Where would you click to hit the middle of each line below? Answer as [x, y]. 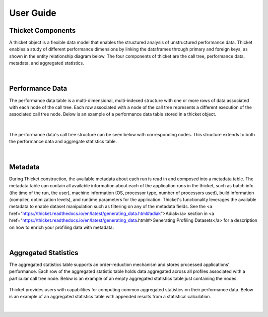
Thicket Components [42, 30]
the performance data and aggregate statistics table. [63, 142]
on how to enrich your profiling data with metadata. [62, 227]
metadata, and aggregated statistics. [47, 63]
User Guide [33, 13]
